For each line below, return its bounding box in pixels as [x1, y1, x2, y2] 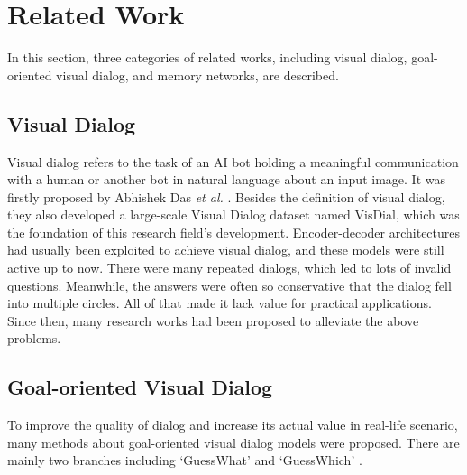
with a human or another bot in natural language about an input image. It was [7, 170, 445, 189]
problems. [7, 329, 61, 348]
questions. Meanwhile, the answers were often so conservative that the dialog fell [7, 275, 452, 294]
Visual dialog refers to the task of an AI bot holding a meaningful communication [7, 152, 459, 171]
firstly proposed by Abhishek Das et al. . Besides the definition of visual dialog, [7, 187, 445, 206]
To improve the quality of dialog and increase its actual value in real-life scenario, [7, 415, 458, 434]
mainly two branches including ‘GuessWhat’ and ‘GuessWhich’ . [7, 451, 362, 470]
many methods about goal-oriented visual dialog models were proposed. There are [7, 433, 460, 452]
